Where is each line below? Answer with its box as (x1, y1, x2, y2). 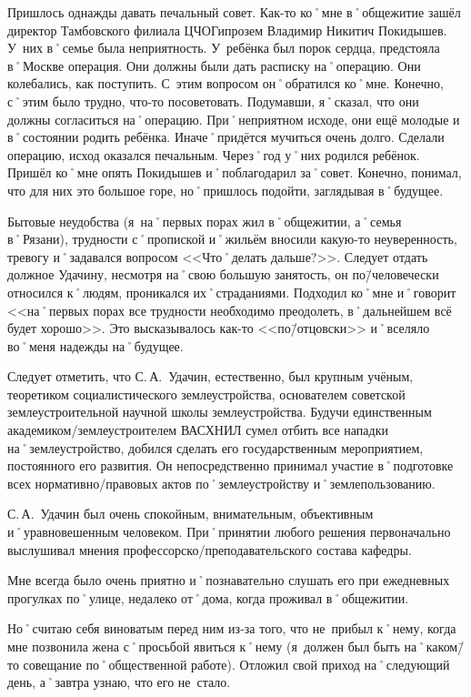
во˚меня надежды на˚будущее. (7, 336, 184, 355)
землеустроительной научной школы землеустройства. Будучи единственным (7, 402, 432, 421)
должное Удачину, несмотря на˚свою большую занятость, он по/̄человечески (7, 265, 439, 284)
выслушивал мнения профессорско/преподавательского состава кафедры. (7, 540, 412, 559)
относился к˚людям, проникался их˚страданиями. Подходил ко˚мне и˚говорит (7, 282, 456, 301)
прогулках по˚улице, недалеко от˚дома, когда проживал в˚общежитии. (7, 588, 409, 607)
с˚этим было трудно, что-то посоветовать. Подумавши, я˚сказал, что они (7, 91, 419, 110)
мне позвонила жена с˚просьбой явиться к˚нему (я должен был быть (7, 637, 400, 655)
